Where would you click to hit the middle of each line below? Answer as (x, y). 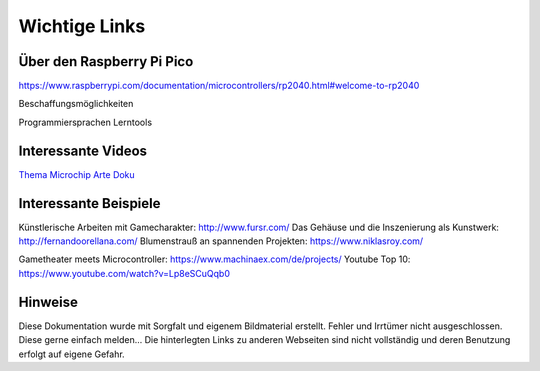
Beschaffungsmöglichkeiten (76, 104)
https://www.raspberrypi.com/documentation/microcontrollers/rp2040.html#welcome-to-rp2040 (219, 86)
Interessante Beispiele (89, 203)
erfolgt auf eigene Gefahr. (71, 354)
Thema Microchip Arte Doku (76, 174)
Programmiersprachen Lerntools (85, 122)
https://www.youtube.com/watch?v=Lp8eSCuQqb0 (124, 273)
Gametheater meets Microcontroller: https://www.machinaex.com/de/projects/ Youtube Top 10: (214, 259)
